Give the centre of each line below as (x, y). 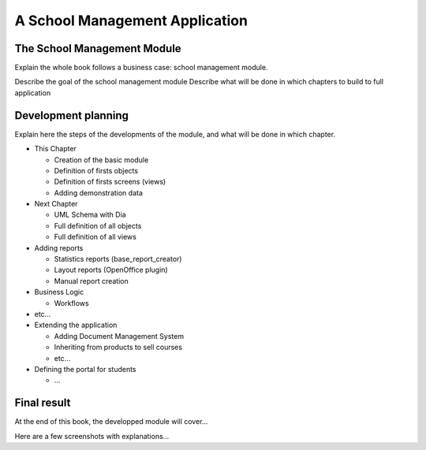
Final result (43, 403)
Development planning (72, 115)
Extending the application (76, 325)
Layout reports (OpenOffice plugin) (111, 270)
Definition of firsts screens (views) (110, 182)
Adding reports (59, 247)
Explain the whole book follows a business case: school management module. (141, 68)
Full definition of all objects (98, 225)
